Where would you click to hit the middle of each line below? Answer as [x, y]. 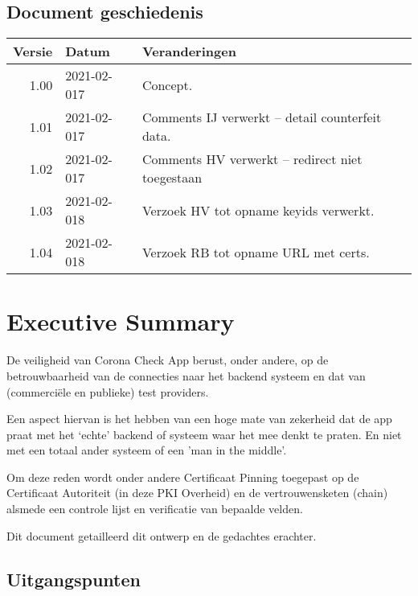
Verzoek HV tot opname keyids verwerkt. [258, 210]
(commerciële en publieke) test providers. [108, 391]
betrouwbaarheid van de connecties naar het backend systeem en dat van [186, 375]
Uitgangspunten [74, 579]
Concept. [167, 84]
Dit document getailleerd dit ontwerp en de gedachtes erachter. [162, 535]
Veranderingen [189, 51]
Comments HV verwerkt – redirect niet [252, 159]
